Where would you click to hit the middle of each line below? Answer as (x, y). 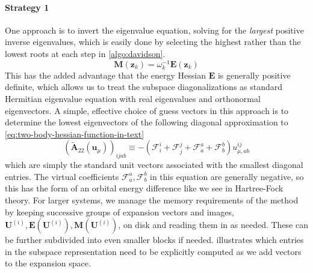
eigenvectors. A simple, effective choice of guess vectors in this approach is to (147, 110)
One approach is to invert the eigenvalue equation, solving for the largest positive (154, 30)
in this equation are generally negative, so (227, 176)
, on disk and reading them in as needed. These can (213, 225)
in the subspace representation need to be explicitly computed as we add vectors (153, 251)
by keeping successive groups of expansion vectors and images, (119, 211)
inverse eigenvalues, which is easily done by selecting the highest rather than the (153, 42)
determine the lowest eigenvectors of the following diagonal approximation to (147, 122)
